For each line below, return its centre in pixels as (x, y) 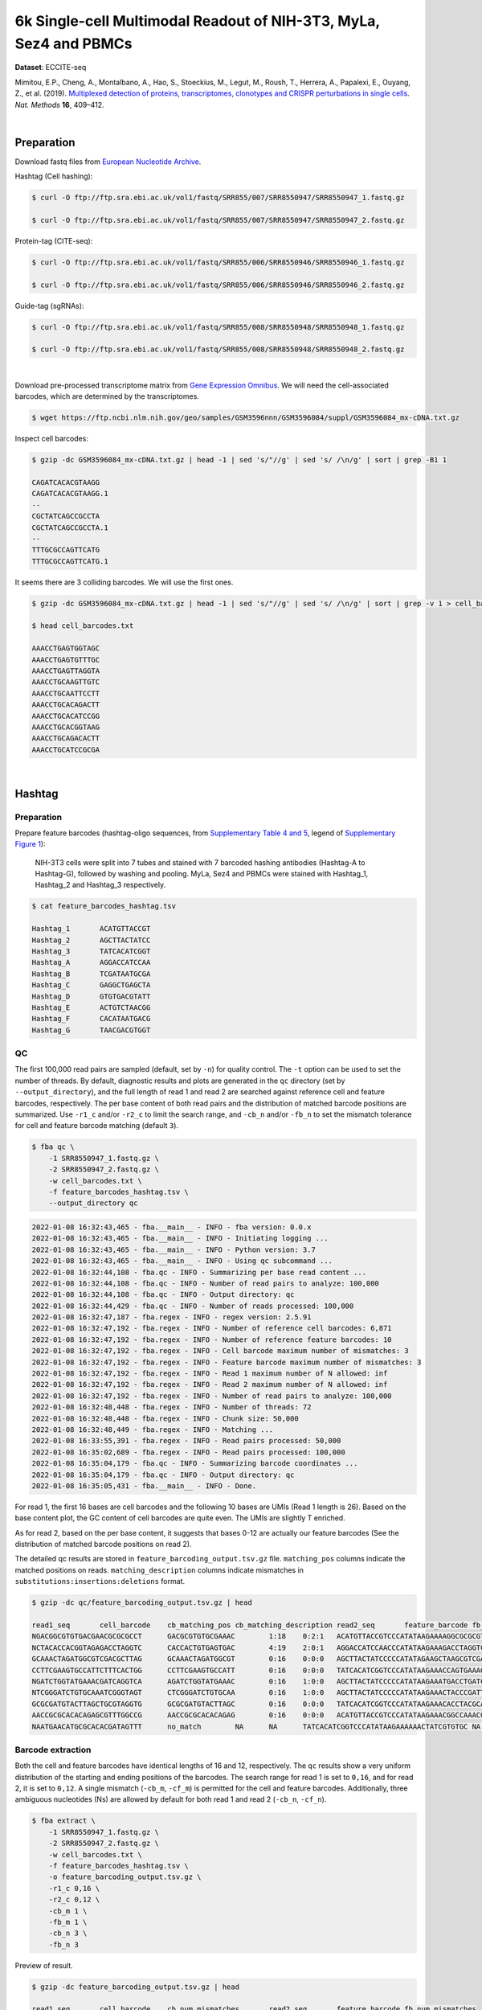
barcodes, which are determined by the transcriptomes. (107, 396)
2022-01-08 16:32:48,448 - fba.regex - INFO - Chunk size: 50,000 (165, 1418)
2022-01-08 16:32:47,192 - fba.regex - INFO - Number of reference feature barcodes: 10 (212, 1339)
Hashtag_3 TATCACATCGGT (91, 952)
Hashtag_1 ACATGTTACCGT (91, 929)
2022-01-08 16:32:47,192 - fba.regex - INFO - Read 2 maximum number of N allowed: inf (210, 1384)
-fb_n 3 (64, 1944)
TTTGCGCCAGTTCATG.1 (70, 561)
